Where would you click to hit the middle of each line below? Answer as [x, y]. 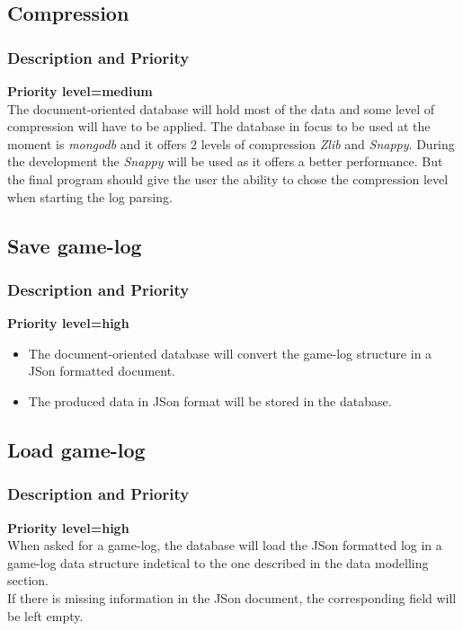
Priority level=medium [80, 91]
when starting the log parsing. [90, 196]
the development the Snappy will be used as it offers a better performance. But [225, 161]
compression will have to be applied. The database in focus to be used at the [219, 126]
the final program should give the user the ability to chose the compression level [228, 178]
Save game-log [75, 245]
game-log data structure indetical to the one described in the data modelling [218, 562]
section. [28, 580]
